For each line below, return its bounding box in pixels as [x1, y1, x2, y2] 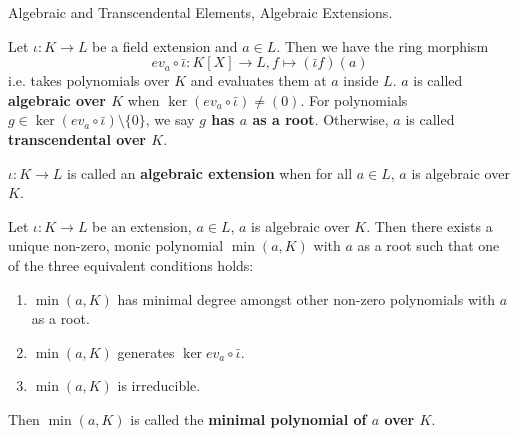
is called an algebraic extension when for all [67, 162, 353, 183]
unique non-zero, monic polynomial [8, 235, 224, 256]
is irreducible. [117, 375, 201, 396]
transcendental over [8, 128, 146, 149]
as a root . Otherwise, [252, 109, 389, 130]
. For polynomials [300, 89, 408, 110]
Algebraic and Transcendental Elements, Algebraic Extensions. [8, 2, 393, 22]
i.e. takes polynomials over [8, 70, 170, 91]
